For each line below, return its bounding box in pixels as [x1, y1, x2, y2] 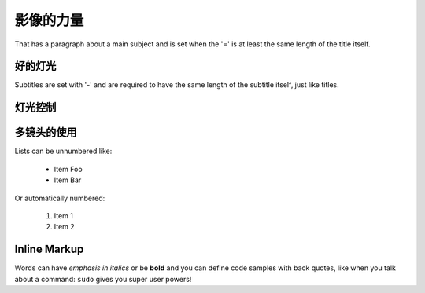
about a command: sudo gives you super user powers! [14, 274, 192, 284]
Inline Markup [14, 243, 84, 256]
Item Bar [54, 175, 82, 185]
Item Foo [54, 164, 83, 174]
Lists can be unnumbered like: [14, 146, 113, 156]
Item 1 [54, 211, 74, 220]
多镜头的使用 [14, 126, 77, 139]
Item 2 [54, 222, 75, 232]
